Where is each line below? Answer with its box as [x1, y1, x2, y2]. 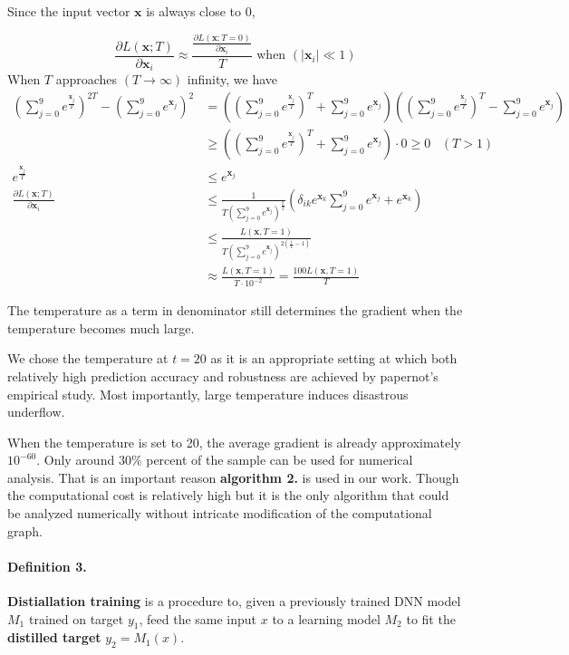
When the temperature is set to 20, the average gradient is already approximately [7, 432, 461, 451]
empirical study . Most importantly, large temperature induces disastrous [7, 384, 409, 403]
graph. [7, 521, 43, 540]
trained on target [28, 609, 124, 628]
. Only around [36, 450, 115, 469]
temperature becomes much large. [7, 318, 195, 337]
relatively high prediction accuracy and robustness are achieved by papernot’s [7, 366, 439, 385]
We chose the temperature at [7, 349, 169, 368]
